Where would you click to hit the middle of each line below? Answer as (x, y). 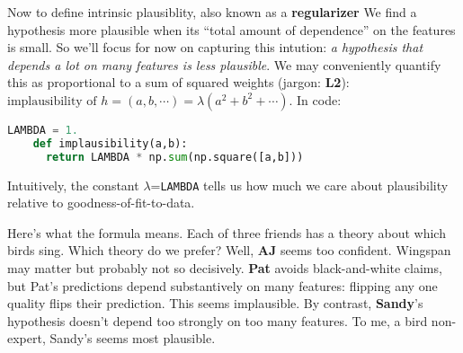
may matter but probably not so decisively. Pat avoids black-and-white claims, (225, 268)
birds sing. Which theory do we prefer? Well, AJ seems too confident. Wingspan (229, 250)
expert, (27, 338)
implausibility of (52, 101)
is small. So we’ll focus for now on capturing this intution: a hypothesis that (215, 47)
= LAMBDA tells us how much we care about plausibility (299, 185)
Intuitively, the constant (73, 185)
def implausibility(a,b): (110, 143)
